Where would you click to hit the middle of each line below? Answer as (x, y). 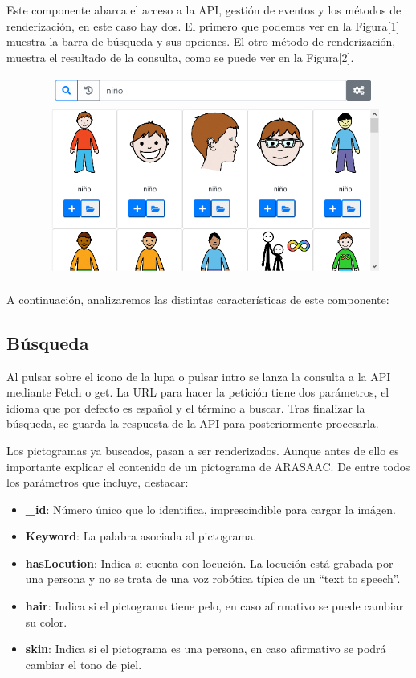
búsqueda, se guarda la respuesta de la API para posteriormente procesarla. (193, 423)
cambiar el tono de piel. (84, 664)
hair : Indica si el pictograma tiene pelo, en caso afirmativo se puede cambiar (214, 606)
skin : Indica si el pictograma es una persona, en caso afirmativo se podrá (206, 649)
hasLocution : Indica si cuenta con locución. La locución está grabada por (209, 563)
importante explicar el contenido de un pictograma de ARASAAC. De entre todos (208, 466)
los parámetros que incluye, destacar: (98, 482)
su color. (46, 621)
